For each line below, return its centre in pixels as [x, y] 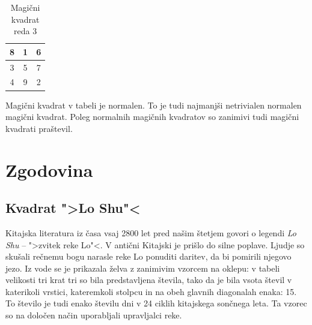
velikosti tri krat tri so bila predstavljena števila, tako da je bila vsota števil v [149, 280]
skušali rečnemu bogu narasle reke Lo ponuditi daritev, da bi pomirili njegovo [148, 256]
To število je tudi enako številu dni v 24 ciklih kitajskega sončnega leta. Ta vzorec [156, 303]
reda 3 [26, 31]
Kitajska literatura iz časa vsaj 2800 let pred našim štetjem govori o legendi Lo [151, 232]
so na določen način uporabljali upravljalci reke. [94, 315]
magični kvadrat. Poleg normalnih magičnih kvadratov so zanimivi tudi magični [152, 117]
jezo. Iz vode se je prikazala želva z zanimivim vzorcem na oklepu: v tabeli [143, 268]
